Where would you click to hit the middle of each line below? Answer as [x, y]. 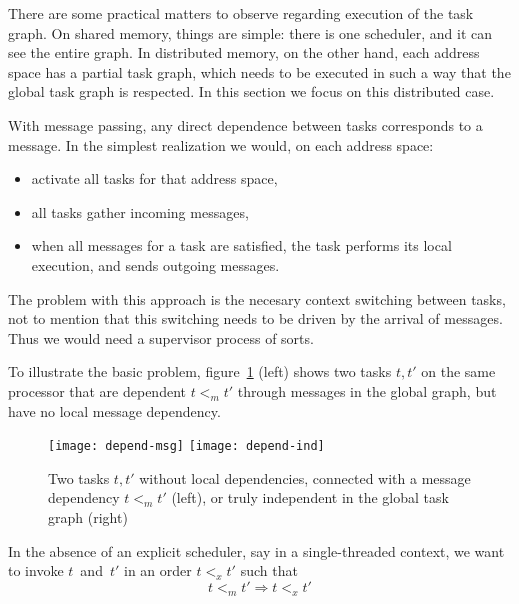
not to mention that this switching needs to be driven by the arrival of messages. [255, 318]
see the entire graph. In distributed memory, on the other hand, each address [244, 52]
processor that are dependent [97, 390]
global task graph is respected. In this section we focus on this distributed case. [251, 91]
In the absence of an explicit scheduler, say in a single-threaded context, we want [256, 550]
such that [269, 570]
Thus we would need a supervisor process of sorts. [161, 337]
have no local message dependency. [114, 410]
